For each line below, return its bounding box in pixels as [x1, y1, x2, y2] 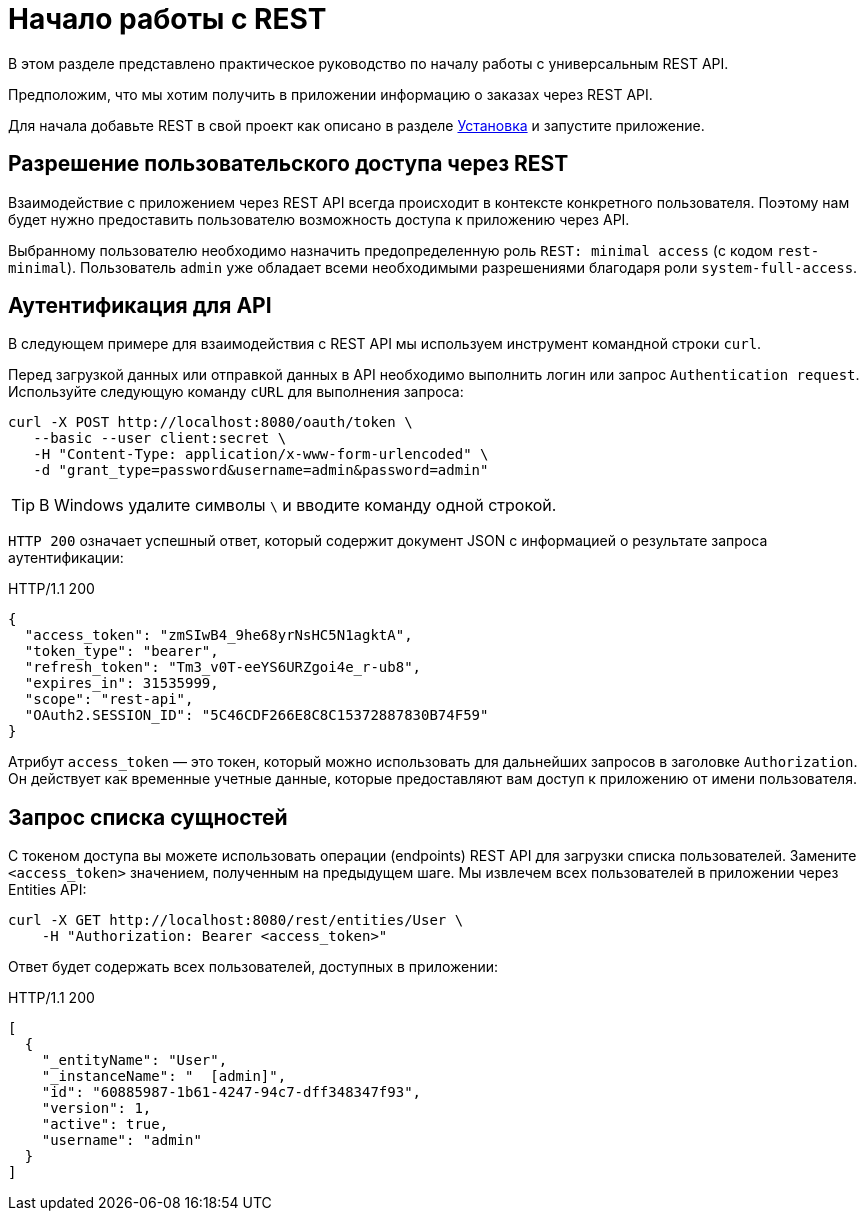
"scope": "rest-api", [24, 691, 194, 708]
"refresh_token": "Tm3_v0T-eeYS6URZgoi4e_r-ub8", [24, 659, 422, 676]
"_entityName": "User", [41, 1052, 228, 1069]
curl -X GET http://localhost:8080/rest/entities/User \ [8, 912, 464, 929]
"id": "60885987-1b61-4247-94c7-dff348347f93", [41, 1084, 422, 1101]
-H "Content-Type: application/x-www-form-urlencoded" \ [33, 446, 489, 463]
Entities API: [8, 881, 87, 899]
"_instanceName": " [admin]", [41, 1068, 287, 1085]
